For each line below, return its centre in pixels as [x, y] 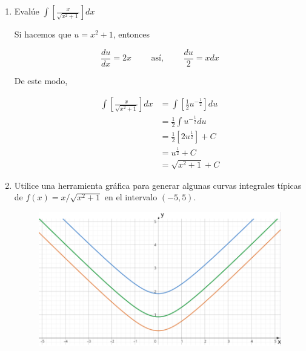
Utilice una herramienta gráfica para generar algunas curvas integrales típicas [158, 185]
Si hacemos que [43, 34]
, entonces [131, 34]
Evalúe [27, 11]
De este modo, [41, 80]
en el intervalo [131, 197]
